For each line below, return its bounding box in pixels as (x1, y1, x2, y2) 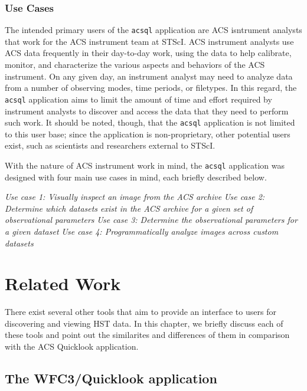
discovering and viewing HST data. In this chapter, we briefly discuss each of (5, 317, 283, 329)
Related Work (5, 271, 121, 295)
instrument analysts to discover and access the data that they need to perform (5, 104, 289, 117)
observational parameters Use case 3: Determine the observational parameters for (5, 213, 298, 226)
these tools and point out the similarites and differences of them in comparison (5, 328, 290, 341)
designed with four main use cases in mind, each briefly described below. (5, 170, 267, 183)
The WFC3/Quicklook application (5, 369, 217, 387)
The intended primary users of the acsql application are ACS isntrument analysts (5, 24, 302, 36)
